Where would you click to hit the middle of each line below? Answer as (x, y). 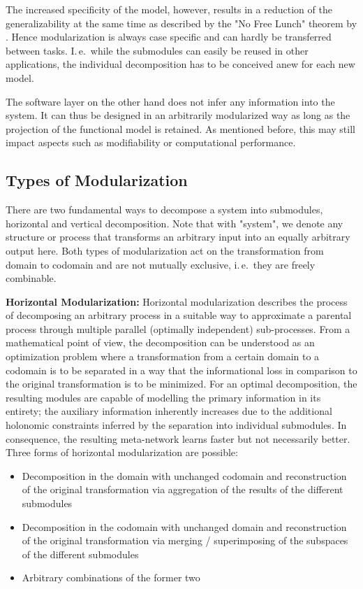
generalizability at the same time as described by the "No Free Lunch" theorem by (181, 23)
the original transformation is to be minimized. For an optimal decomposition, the (181, 384)
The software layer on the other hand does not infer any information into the (170, 101)
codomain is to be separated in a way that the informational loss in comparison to (181, 370)
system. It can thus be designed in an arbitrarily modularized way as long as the (178, 115)
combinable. (31, 278)
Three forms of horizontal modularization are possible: (122, 452)
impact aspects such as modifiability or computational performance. (151, 142)
